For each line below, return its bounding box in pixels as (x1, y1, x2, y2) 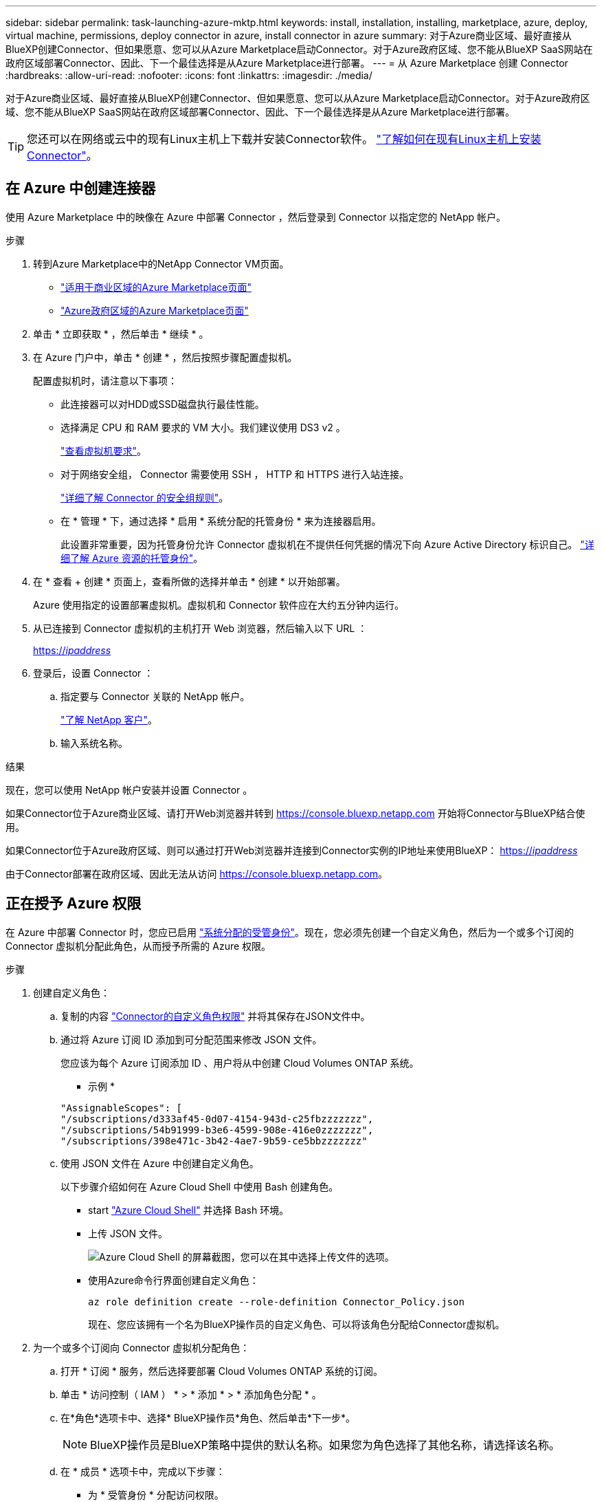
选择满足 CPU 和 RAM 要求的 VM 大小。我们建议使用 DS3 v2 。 (60, 421, 346, 433)
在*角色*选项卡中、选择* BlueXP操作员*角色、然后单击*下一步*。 (60, 1411, 356, 1424)
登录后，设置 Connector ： (33, 666, 154, 679)
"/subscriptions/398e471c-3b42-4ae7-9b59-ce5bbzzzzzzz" (60, 1135, 368, 1146)
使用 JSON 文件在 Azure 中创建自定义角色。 (60, 1157, 259, 1169)
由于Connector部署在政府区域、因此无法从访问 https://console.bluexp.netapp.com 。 (5, 867, 388, 880)
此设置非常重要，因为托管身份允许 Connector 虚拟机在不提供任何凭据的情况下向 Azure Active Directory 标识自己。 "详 (60, 538, 594, 550)
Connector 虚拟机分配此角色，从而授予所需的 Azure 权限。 (5, 939, 271, 952)
